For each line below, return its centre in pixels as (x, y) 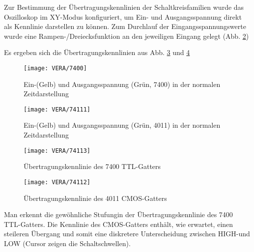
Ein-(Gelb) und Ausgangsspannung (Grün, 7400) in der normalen (122, 84)
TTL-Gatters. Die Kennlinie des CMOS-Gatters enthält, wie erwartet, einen (119, 224)
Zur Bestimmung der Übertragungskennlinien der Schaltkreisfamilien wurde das (124, 7)
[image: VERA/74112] (57, 182)
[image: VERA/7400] (55, 68)
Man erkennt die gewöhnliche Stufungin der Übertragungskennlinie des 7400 (118, 214)
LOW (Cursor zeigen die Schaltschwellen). (67, 243)
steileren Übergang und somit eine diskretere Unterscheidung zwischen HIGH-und (127, 234)
